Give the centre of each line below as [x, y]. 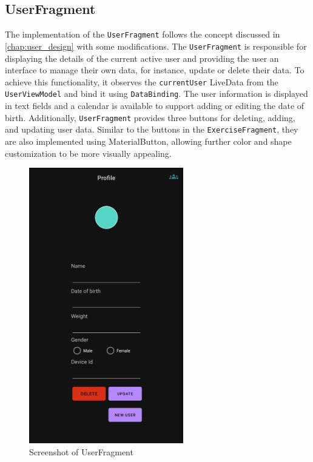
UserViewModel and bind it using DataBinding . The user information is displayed [156, 94]
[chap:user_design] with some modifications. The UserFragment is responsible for [156, 46]
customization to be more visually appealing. [88, 153]
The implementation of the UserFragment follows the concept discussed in [143, 34]
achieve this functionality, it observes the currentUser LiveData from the [142, 81]
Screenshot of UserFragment [81, 451]
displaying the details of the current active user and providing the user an [142, 58]
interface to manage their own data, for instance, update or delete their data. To [155, 70]
